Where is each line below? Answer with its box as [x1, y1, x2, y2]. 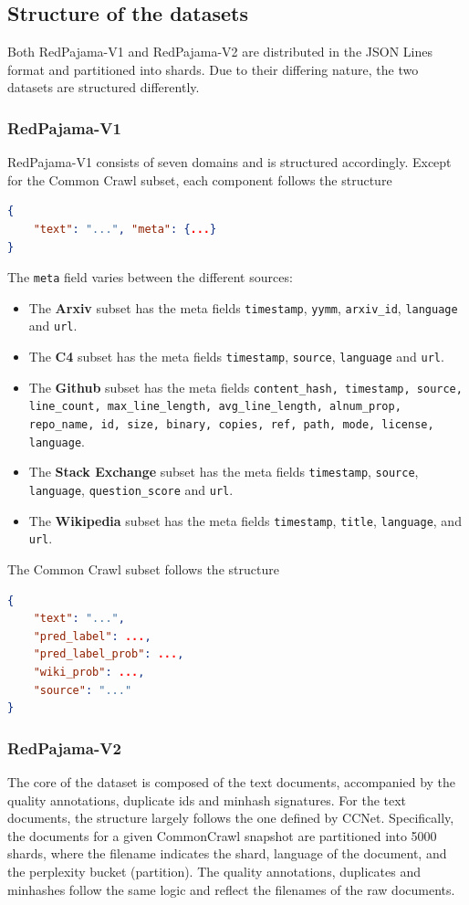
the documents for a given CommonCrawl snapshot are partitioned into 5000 [7, 826, 437, 845]
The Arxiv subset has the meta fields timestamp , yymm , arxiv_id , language [28, 298, 458, 317]
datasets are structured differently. [7, 78, 200, 97]
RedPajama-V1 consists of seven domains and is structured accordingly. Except [7, 153, 452, 172]
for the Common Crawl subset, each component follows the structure [7, 170, 392, 189]
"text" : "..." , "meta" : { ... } [33, 222, 217, 236]
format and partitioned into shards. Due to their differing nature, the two [7, 59, 419, 79]
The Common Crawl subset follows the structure [7, 560, 279, 579]
